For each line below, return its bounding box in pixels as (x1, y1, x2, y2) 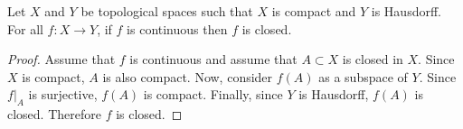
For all (7, 19, 43, 38)
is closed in (342, 50, 403, 69)
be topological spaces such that (80, 2, 253, 20)
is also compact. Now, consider (102, 67, 273, 86)
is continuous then (127, 19, 228, 38)
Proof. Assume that (7, 50, 116, 69)
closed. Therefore (7, 105, 101, 124)
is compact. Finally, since (143, 85, 283, 104)
